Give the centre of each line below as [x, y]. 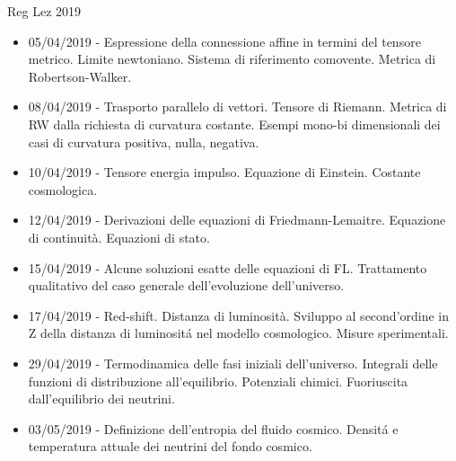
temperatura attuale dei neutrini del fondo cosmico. [170, 446]
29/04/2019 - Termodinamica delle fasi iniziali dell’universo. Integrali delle [233, 363]
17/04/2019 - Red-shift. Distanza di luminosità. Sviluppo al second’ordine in [239, 315]
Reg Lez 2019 [44, 11]
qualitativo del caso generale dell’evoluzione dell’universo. [186, 285]
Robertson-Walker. [80, 76]
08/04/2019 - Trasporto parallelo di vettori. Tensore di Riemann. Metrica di [237, 106]
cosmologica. [63, 189]
